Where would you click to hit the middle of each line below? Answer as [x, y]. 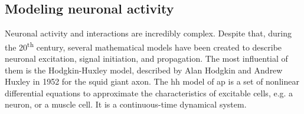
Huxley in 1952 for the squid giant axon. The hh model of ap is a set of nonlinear [152, 81]
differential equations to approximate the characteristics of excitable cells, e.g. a [149, 93]
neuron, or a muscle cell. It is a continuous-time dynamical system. [126, 104]
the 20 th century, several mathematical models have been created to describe [143, 46]
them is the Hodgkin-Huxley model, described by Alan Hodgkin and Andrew [144, 70]
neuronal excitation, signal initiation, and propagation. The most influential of [146, 58]
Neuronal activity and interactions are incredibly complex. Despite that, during [148, 33]
